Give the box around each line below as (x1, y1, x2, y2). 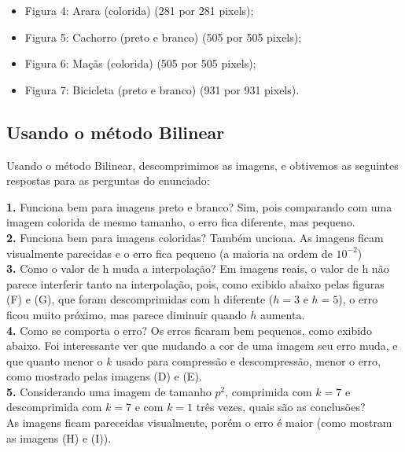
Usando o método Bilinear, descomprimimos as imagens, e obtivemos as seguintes (6, 156, 399, 173)
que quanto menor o (6, 352, 103, 369)
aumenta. (260, 306, 305, 322)
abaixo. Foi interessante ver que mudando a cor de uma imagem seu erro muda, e (6, 337, 398, 354)
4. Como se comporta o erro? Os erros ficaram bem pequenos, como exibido (6, 322, 372, 338)
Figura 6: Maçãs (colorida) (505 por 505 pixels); (24, 55, 256, 72)
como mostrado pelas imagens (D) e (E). (6, 368, 202, 384)
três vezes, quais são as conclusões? (196, 399, 366, 415)
